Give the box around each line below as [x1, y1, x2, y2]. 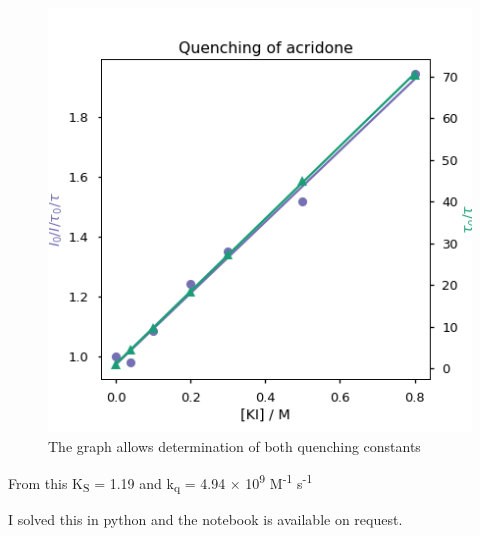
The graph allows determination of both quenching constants [48, 435, 421, 456]
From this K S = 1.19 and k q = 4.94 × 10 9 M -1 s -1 [8, 470, 313, 496]
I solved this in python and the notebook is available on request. [8, 508, 403, 529]
